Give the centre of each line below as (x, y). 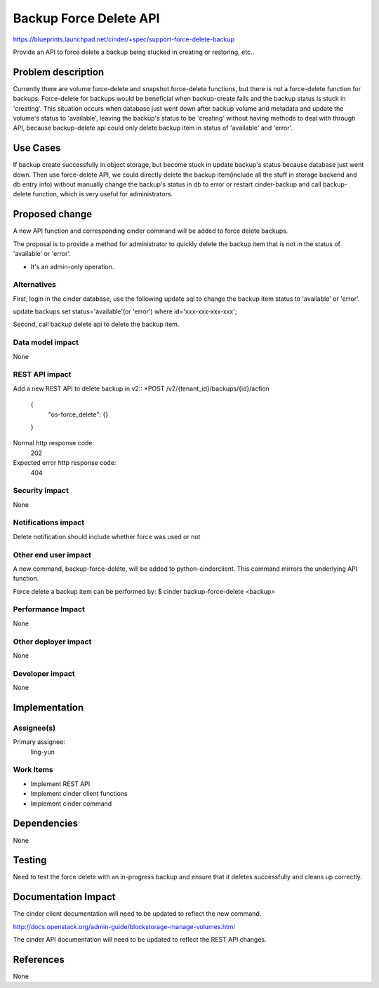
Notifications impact (48, 522)
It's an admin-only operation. (72, 266)
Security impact (41, 491)
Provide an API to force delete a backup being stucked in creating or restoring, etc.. (134, 52)
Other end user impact (52, 555)
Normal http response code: (54, 443)
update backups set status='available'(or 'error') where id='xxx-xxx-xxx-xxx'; (125, 311)
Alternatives (34, 285)
